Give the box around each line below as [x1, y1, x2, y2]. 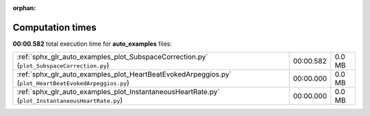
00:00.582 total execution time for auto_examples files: [12, 40, 173, 48]
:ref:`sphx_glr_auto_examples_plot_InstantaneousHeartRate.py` [16, 87, 220, 97]
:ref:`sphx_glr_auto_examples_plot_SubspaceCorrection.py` [16, 52, 208, 61]
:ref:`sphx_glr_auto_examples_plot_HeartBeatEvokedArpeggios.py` [16, 70, 232, 79]
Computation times [12, 21, 97, 33]
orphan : [12, 4, 36, 12]
